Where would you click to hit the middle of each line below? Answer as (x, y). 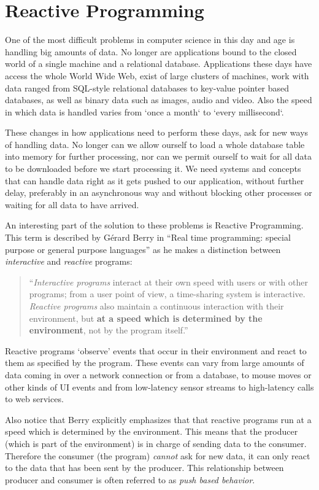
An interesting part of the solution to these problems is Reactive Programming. (154, 225)
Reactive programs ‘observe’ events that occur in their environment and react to (156, 350)
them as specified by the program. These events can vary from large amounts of (155, 363)
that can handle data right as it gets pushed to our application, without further (155, 180)
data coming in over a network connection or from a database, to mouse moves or (158, 374)
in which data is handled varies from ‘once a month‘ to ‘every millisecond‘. (144, 111)
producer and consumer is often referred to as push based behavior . (130, 479)
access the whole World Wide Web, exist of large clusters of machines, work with (157, 75)
